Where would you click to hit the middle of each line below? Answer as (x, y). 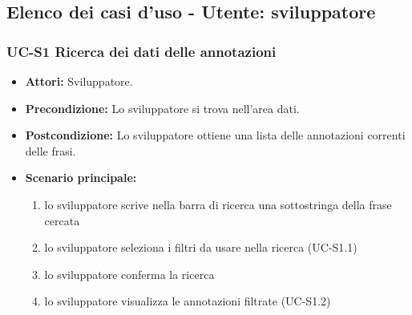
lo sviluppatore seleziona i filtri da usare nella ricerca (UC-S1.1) (201, 247)
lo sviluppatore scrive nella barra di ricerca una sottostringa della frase (218, 204)
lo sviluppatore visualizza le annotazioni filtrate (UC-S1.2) (188, 301)
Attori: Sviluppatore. (79, 81)
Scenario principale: (81, 178)
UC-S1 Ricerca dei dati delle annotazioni (141, 51)
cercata (62, 220)
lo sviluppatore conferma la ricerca (129, 274)
